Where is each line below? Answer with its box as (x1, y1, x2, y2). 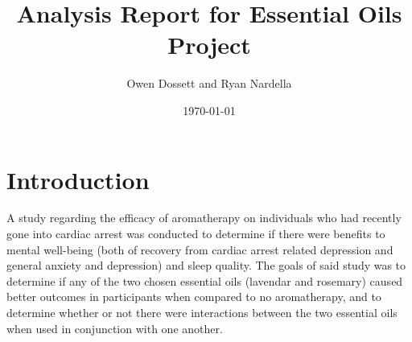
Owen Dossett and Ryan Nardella (126, 75, 292, 92)
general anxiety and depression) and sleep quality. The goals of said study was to (6, 257, 406, 274)
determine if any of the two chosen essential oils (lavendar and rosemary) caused (6, 272, 403, 289)
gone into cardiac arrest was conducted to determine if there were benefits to (6, 225, 385, 242)
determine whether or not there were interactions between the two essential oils (6, 304, 398, 320)
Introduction (6, 163, 150, 196)
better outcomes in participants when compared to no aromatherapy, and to (6, 288, 381, 305)
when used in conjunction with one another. (6, 319, 223, 336)
